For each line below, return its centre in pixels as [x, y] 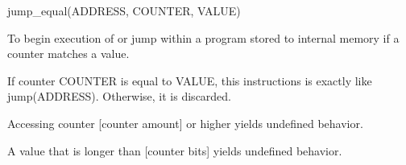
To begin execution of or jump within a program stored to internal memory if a [203, 37]
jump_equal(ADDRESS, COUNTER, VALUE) [124, 10]
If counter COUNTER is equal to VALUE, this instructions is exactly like [190, 80]
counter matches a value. [68, 54]
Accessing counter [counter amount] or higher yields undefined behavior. [185, 123]
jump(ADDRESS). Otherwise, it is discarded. [120, 96]
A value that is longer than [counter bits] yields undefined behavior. [175, 150]
